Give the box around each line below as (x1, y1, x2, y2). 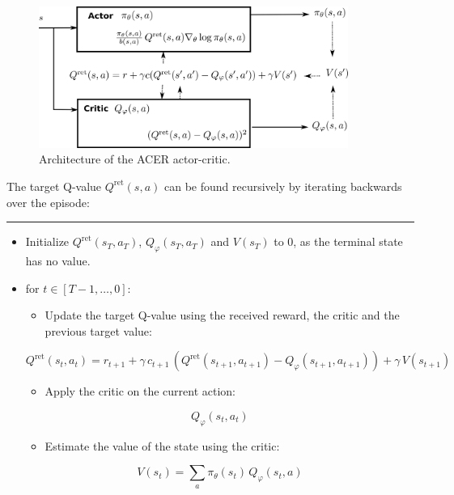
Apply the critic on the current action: (45, 383, 236, 400)
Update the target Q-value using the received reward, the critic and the (45, 307, 400, 324)
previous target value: (45, 322, 152, 339)
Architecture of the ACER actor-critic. (39, 150, 231, 167)
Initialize (25, 233, 70, 250)
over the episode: (6, 193, 90, 210)
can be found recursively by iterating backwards (163, 177, 402, 194)
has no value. (25, 252, 91, 269)
